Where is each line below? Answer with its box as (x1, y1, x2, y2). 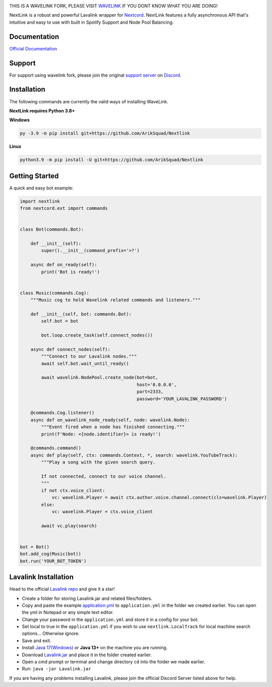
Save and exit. (22, 638, 51, 644)
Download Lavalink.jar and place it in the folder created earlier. (22, 652, 152, 658)
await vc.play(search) (41, 523, 98, 529)
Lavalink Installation (9, 573, 74, 582)
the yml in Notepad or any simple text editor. (22, 609, 114, 615)
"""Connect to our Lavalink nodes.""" (41, 353, 137, 359)
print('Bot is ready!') (41, 269, 100, 275)
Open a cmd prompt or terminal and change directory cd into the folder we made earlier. (22, 659, 206, 665)
